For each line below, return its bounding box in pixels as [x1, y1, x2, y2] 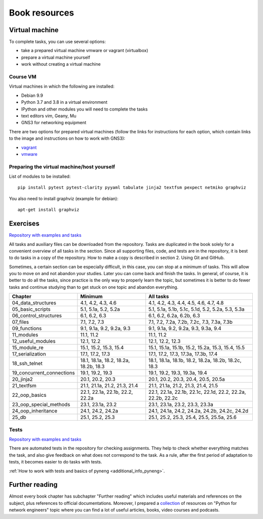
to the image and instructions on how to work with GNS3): [9, 135, 126, 141]
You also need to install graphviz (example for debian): [9, 195, 119, 202]
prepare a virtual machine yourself [21, 54, 90, 60]
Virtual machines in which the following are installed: [9, 83, 114, 90]
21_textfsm [12, 382, 37, 389]
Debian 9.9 [21, 93, 43, 98]
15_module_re [12, 344, 44, 351]
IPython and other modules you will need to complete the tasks [21, 106, 148, 112]
